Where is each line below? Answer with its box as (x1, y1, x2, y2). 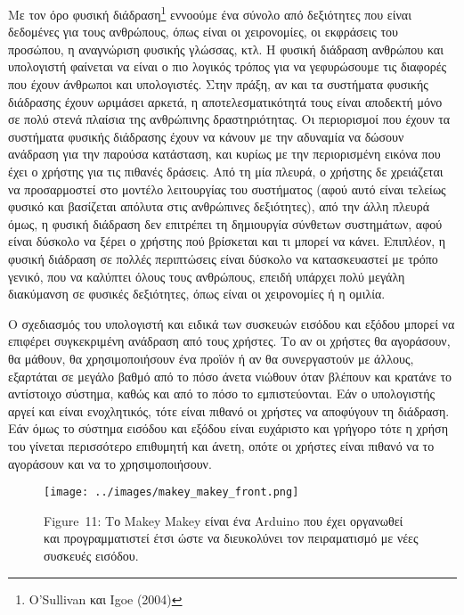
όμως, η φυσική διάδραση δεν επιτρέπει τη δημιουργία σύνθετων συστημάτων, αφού (8, 214, 443, 233)
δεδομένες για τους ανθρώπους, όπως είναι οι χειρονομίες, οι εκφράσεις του (8, 22, 398, 41)
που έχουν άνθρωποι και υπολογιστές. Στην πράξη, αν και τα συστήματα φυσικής (8, 75, 428, 94)
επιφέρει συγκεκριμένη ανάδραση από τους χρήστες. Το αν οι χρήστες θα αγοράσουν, (8, 332, 451, 350)
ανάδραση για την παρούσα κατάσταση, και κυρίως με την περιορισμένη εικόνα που (8, 144, 441, 163)
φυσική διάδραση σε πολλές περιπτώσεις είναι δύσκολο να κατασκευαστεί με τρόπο (8, 249, 438, 267)
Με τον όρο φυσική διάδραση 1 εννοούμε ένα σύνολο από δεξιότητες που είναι (8, 3, 411, 23)
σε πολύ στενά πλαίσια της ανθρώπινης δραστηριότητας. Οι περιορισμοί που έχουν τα (8, 110, 451, 128)
